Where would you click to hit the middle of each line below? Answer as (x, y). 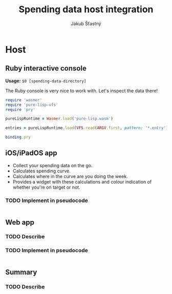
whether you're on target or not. (46, 187)
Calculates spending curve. (41, 171)
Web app (20, 222)
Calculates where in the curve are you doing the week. (70, 176)
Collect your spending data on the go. (52, 165)
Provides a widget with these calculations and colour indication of (82, 182)
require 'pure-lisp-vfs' (32, 105)
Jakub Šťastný (86, 24)
